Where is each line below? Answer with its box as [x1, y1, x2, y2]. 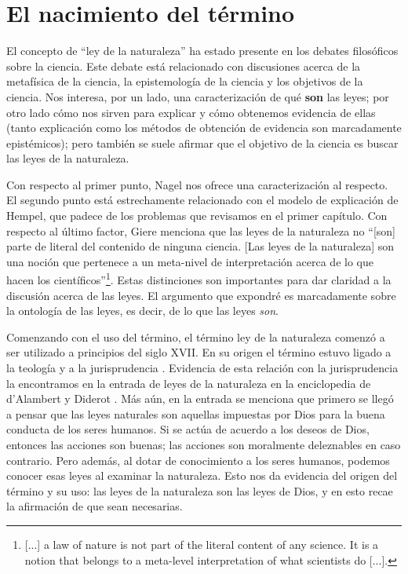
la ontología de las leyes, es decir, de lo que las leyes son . [6, 302, 279, 319]
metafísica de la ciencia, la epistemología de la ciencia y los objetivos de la [6, 73, 363, 90]
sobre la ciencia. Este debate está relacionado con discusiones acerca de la [6, 57, 361, 74]
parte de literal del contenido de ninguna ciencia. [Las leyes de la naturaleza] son [6, 238, 395, 254]
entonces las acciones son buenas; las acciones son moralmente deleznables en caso [6, 437, 401, 453]
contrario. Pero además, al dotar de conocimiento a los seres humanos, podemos [6, 452, 390, 468]
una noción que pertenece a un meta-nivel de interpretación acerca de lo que [6, 253, 373, 269]
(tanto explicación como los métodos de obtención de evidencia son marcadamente [6, 119, 402, 136]
